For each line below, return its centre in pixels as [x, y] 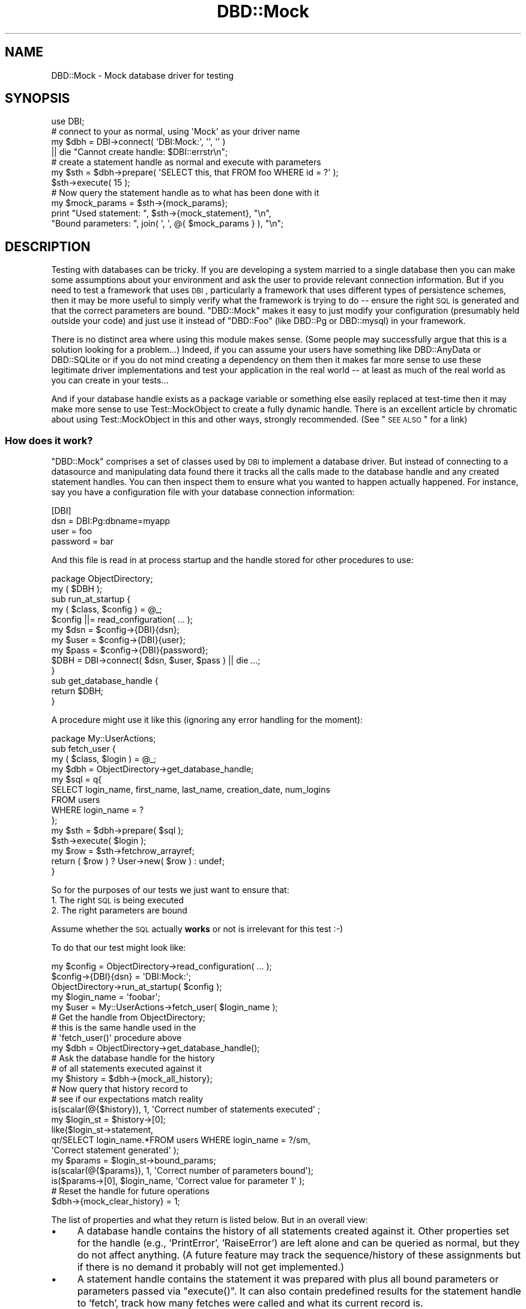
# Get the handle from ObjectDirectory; [128, 1018]
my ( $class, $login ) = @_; [104, 759]
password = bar [82, 542]
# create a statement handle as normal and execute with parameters [186, 162]
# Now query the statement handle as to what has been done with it [185, 193]
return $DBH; [77, 691]
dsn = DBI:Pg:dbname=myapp [111, 521]
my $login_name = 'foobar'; [106, 997]
